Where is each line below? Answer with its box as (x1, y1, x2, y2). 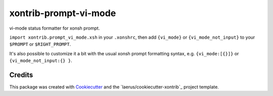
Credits (9, 70, 33, 79)
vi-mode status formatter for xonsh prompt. (9, 25, 100, 31)
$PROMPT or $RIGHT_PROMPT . (9, 41, 71, 47)
